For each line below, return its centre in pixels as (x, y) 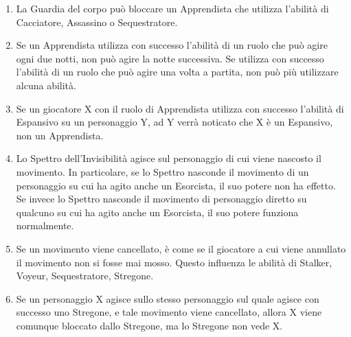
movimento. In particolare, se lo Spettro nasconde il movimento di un (162, 171)
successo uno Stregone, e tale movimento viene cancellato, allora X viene (169, 312)
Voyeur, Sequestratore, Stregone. (85, 276)
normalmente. (45, 225)
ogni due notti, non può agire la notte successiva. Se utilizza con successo (170, 58)
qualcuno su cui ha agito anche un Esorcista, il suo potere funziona (157, 212)
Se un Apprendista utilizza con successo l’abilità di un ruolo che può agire (172, 45)
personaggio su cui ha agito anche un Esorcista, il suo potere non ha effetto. (176, 185)
